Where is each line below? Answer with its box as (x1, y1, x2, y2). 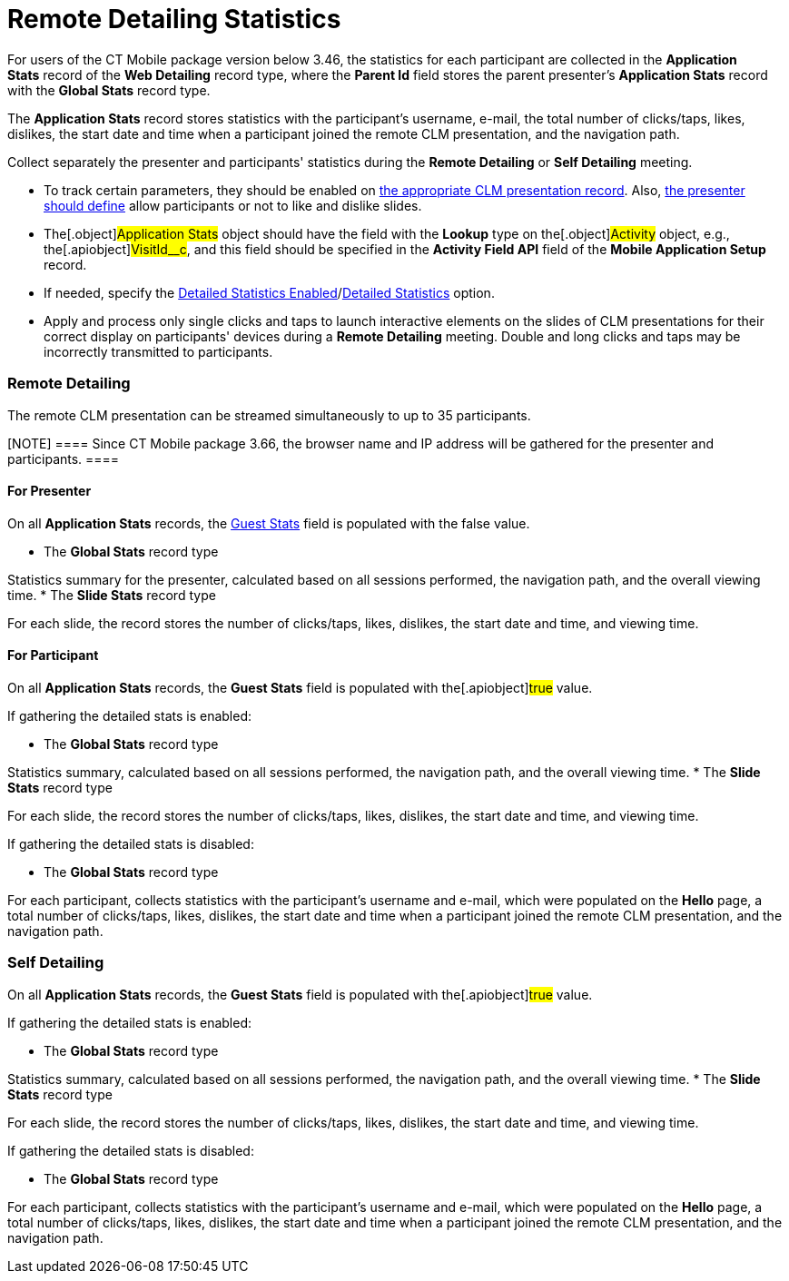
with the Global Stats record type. (7, 82, 211, 98)
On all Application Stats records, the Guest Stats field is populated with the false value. (7, 515, 530, 531)
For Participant (7, 647, 99, 664)
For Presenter (7, 483, 92, 499)
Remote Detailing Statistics (7, 4, 341, 34)
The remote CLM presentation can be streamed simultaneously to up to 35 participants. (7, 407, 531, 423)
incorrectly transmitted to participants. (44, 343, 273, 360)
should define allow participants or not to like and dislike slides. (44, 197, 422, 213)
